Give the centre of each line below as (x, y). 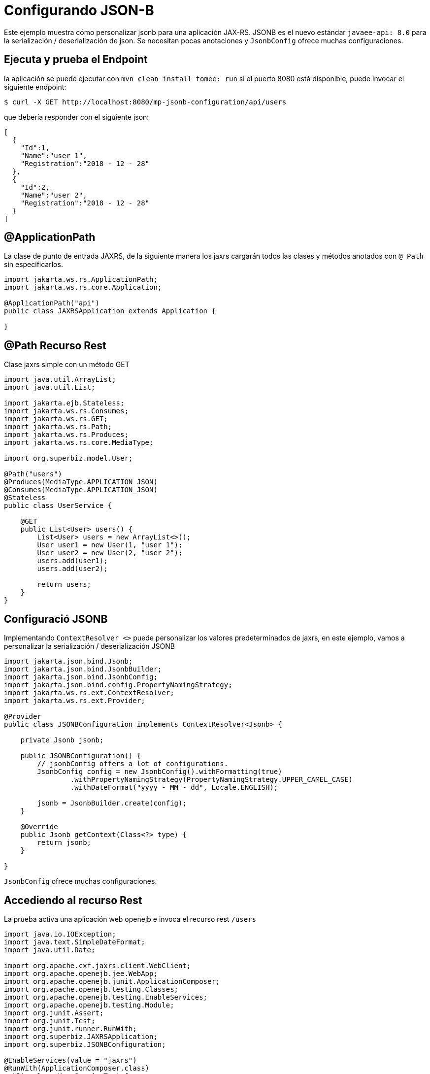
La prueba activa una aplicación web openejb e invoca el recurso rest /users (130, 919)
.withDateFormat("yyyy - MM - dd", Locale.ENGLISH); (174, 788)
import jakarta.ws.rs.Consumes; (66, 411)
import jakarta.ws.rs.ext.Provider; (75, 701)
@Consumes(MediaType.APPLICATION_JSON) (81, 490)
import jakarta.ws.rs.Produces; (66, 435)
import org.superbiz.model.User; (68, 458)
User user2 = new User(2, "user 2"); (110, 553)
